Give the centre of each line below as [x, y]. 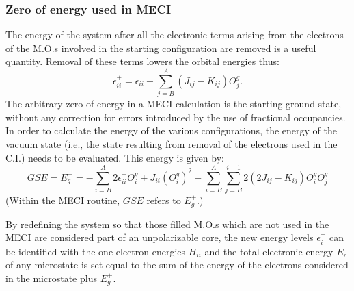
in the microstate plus [51, 278]
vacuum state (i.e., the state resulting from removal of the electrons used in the [172, 143]
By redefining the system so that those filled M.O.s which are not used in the [167, 224]
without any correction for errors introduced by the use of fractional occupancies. [176, 117]
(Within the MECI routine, [63, 200]
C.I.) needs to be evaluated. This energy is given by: [115, 157]
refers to [164, 200]
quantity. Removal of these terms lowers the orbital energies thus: [142, 61]
